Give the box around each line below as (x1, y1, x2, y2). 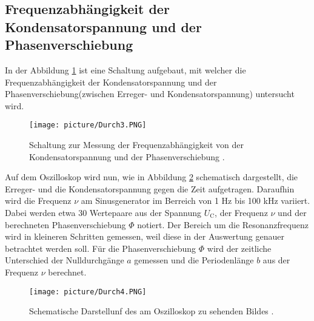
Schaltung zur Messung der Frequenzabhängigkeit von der (29, 138, 244, 151)
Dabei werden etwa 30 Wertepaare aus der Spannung (5, 206, 201, 218)
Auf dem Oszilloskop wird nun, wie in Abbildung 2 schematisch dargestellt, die (5, 171, 298, 183)
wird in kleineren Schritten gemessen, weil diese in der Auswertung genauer (5, 230, 284, 243)
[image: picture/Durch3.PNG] (29, 121, 147, 130)
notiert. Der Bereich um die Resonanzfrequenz (137, 218, 309, 231)
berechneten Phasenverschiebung (5, 218, 126, 231)
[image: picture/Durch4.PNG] (29, 287, 147, 296)
